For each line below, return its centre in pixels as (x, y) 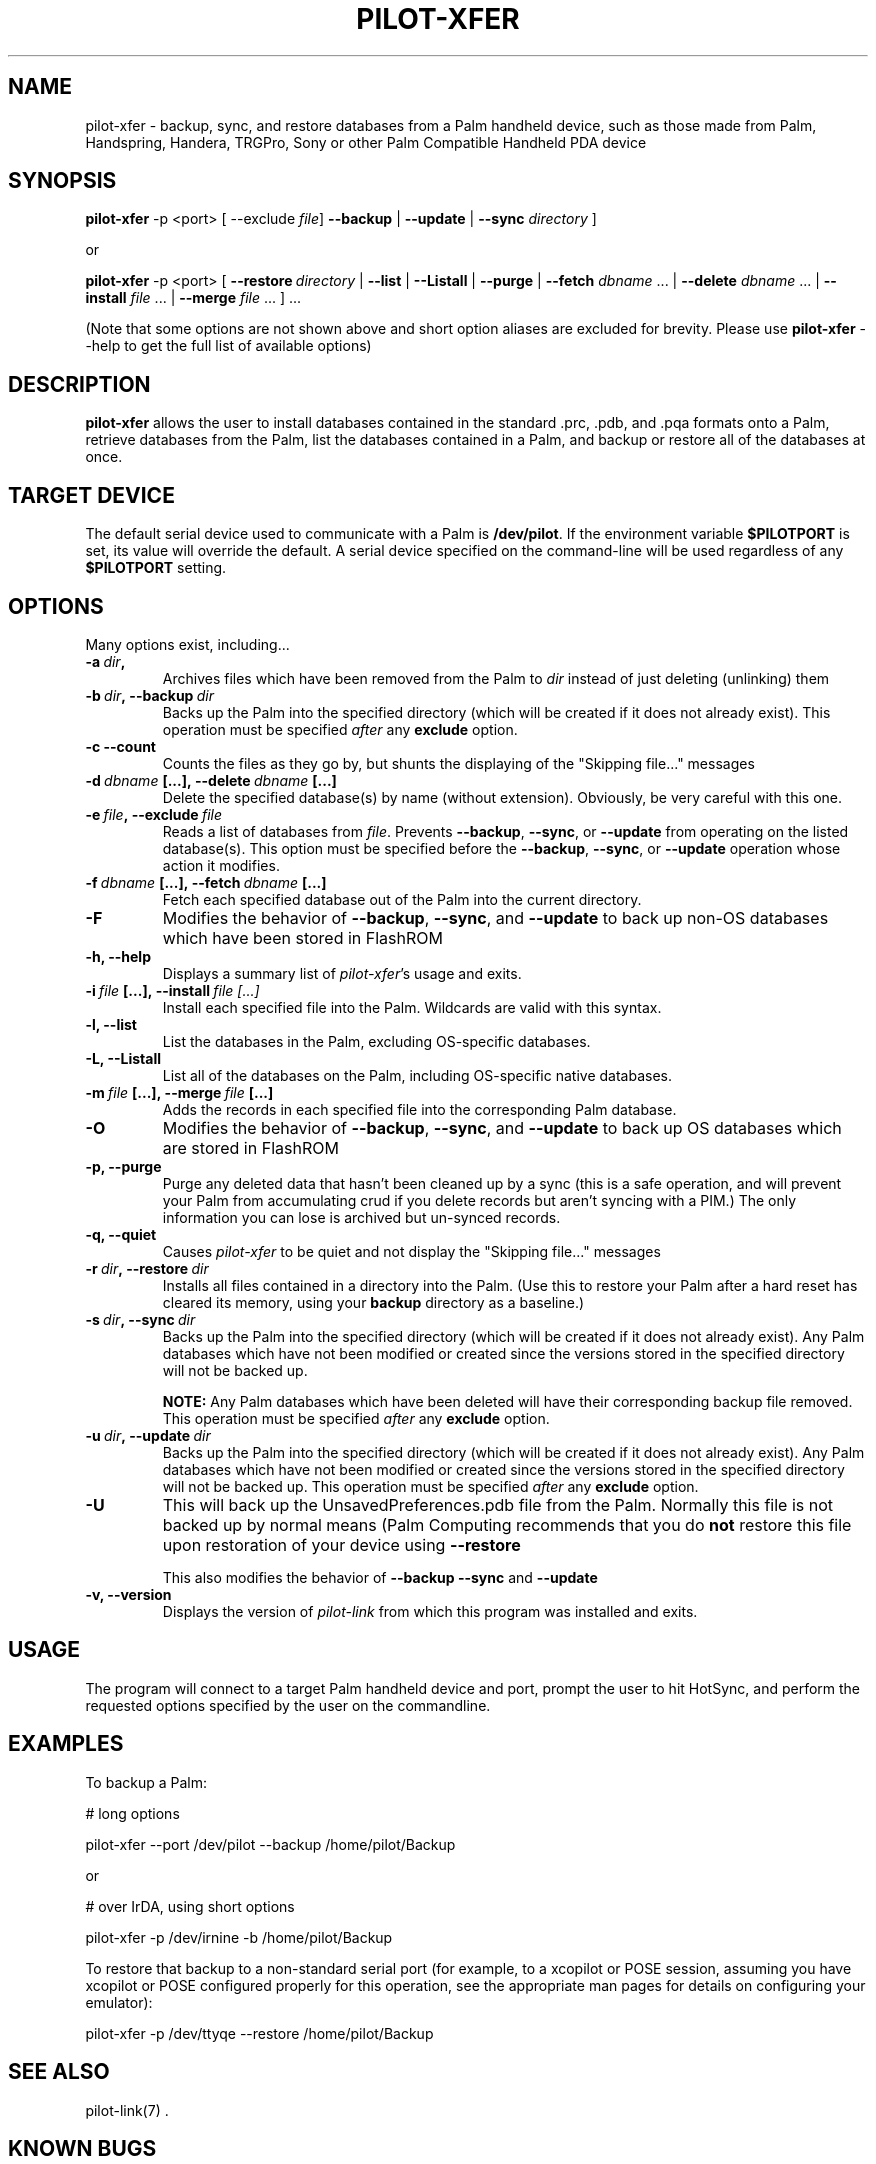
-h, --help (118, 956)
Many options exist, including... (187, 644)
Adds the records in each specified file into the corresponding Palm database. (419, 1109)
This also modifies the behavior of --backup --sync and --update (380, 1577)
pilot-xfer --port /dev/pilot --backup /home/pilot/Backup (270, 1844)
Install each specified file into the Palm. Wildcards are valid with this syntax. (412, 1007)
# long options (132, 1813)
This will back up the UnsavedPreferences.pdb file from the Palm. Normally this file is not (498, 1504)
